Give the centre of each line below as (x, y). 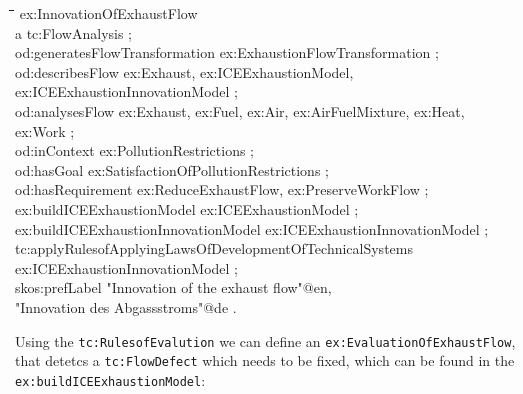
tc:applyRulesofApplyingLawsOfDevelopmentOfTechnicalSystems (214, 248)
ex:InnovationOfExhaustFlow (108, 13)
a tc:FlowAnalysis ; (74, 32)
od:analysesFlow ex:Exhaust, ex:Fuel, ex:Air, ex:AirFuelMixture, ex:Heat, (240, 110)
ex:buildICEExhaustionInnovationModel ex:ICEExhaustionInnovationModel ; (252, 228)
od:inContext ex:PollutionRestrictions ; (135, 150)
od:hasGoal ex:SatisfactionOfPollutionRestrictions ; (172, 169)
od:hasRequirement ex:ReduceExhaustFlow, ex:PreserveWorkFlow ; (222, 189)
